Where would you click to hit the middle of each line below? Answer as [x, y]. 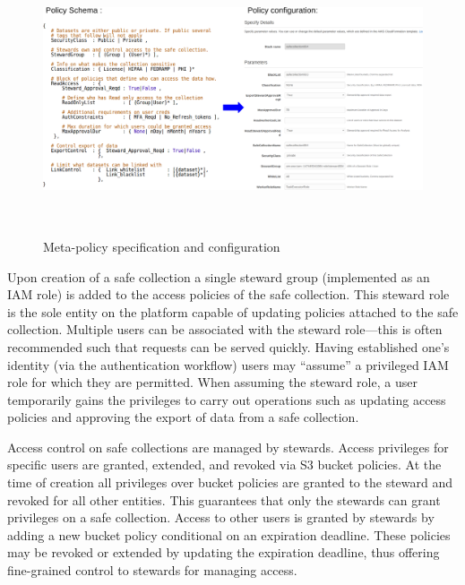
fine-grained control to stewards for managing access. [152, 570]
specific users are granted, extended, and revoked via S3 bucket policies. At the [224, 465]
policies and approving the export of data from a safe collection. [183, 417]
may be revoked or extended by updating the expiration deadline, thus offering [224, 552]
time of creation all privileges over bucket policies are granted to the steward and [230, 482]
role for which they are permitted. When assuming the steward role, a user [212, 382]
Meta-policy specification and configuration [162, 246]
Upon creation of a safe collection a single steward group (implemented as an [219, 276]
